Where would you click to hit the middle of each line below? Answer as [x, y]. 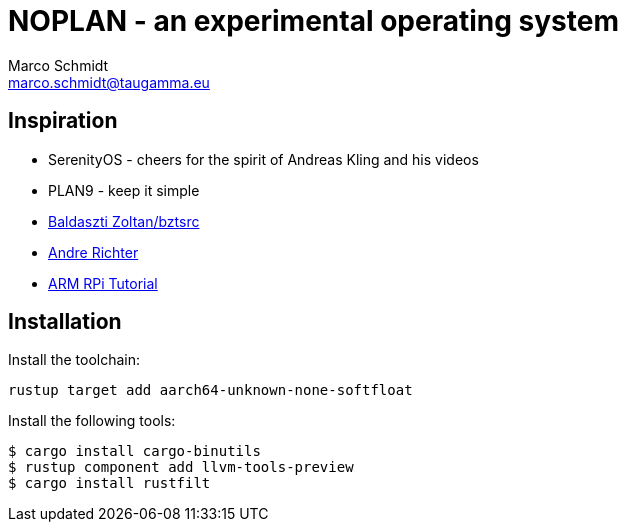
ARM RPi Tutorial [103, 283]
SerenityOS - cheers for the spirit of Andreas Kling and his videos [263, 159]
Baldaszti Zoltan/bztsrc [124, 221]
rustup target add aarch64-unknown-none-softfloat [210, 390]
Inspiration [63, 121]
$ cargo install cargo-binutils [134, 451]
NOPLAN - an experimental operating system [313, 21]
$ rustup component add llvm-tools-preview [181, 467]
